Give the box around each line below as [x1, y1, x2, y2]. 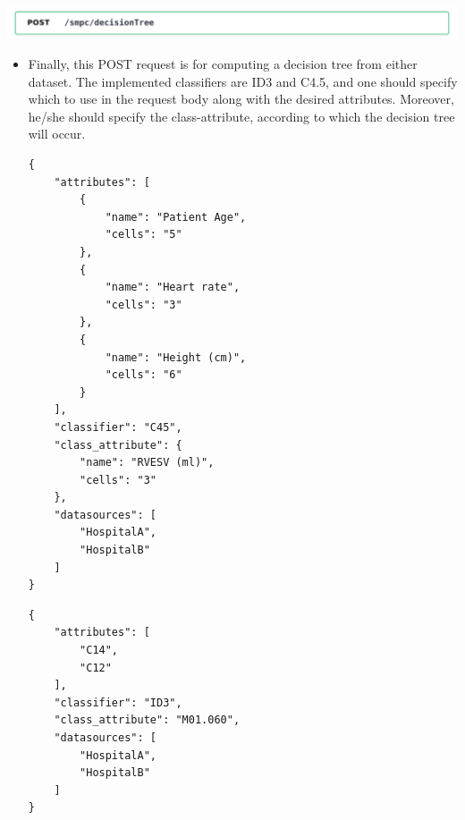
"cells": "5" [105, 228, 182, 241]
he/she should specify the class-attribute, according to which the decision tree [28, 106, 455, 125]
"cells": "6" [105, 368, 182, 382]
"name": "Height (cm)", [105, 351, 247, 364]
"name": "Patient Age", [105, 210, 247, 224]
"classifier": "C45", [54, 420, 182, 434]
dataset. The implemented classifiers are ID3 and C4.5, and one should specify [28, 72, 458, 90]
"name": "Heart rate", [105, 281, 241, 294]
